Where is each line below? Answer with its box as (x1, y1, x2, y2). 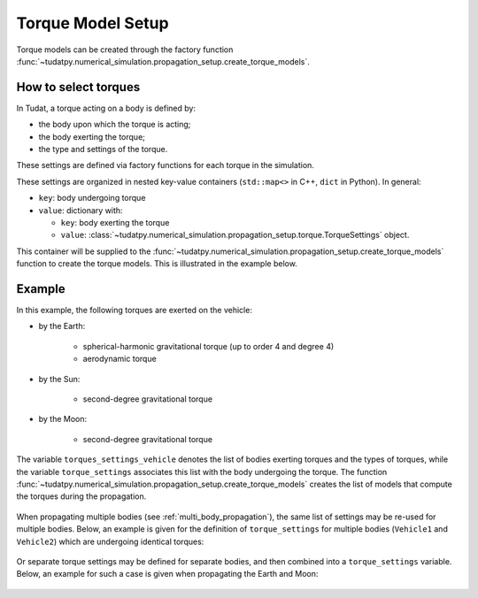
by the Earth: (38, 321, 86, 332)
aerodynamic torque (82, 354, 157, 364)
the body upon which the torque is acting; (38, 119, 191, 130)
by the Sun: (38, 373, 81, 384)
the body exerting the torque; (38, 131, 146, 142)
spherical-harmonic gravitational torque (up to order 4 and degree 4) (82, 341, 335, 351)
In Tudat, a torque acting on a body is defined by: (16, 103, 197, 113)
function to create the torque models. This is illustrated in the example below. (16, 258, 298, 269)
